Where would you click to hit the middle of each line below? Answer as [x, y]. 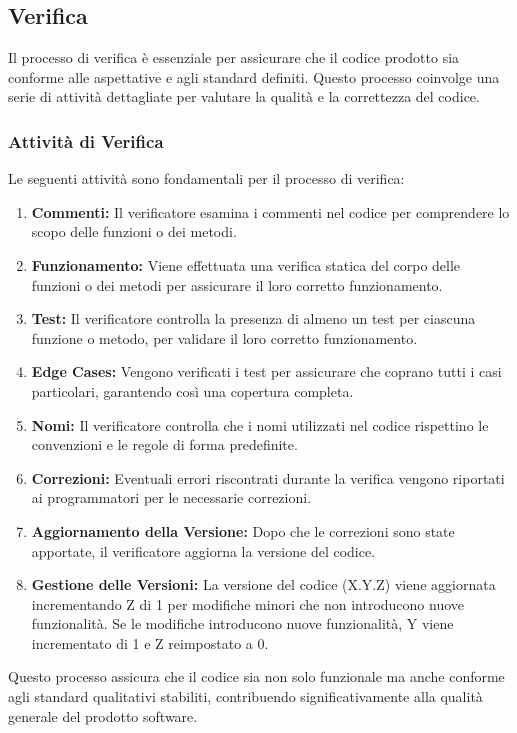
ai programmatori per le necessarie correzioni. [171, 497]
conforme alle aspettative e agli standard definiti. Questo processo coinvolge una [254, 76]
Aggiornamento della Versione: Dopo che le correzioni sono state [243, 530]
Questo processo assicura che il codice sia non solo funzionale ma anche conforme [256, 676]
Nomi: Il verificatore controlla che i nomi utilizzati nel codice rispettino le [260, 424]
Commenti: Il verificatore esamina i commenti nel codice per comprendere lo [270, 211]
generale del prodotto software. [103, 715]
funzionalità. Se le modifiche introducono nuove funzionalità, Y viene [242, 623]
